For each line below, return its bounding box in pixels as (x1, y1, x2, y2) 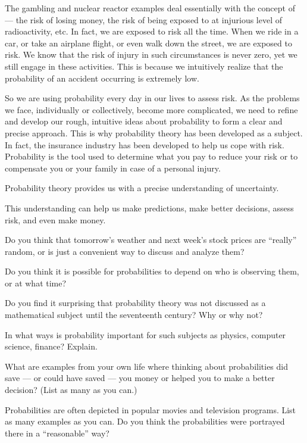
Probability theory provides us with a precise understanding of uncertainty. (5, 182, 279, 194)
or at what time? (5, 276, 67, 289)
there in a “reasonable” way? (5, 426, 109, 439)
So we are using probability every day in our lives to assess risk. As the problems (5, 92, 300, 104)
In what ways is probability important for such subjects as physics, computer (5, 328, 286, 341)
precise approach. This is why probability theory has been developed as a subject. (5, 126, 303, 139)
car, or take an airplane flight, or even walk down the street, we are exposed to (5, 36, 292, 49)
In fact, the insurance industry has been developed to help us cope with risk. (5, 138, 284, 151)
